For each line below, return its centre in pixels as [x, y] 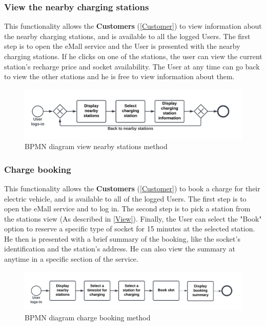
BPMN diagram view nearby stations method [96, 146]
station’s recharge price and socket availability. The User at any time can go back [132, 66]
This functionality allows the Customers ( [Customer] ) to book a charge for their [132, 188]
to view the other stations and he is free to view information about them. [119, 76]
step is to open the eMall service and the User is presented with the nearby [122, 46]
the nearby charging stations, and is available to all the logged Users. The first [127, 36]
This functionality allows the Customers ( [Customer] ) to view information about [133, 26]
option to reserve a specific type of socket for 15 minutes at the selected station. [130, 229]
